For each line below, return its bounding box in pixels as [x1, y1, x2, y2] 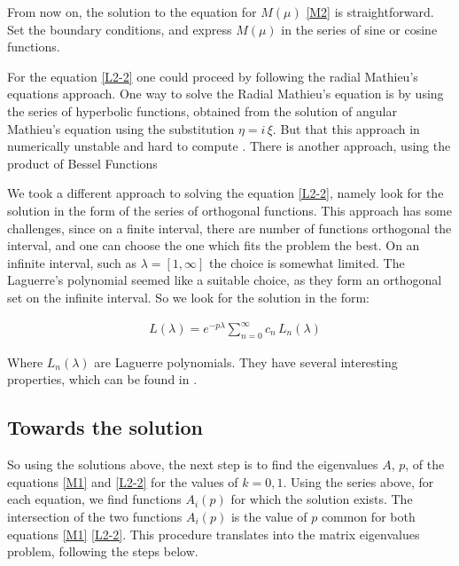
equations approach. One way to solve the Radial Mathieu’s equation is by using [7, 84, 444, 103]
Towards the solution [7, 413, 203, 441]
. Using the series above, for [283, 472, 434, 491]
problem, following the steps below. [7, 542, 198, 561]
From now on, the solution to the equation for [7, 3, 257, 20]
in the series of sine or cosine [281, 20, 438, 38]
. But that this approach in [272, 119, 420, 138]
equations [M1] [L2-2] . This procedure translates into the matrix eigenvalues [7, 524, 420, 543]
